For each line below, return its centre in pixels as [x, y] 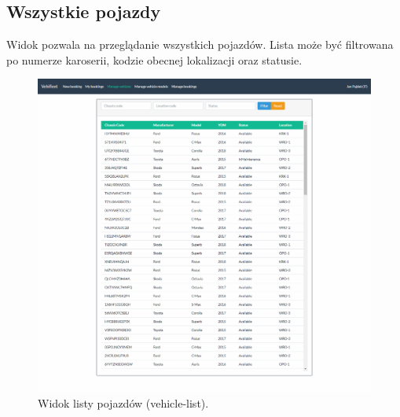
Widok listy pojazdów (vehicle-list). [123, 402]
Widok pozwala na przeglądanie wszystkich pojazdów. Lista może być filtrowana [200, 44]
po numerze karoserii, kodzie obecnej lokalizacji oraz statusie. [154, 59]
